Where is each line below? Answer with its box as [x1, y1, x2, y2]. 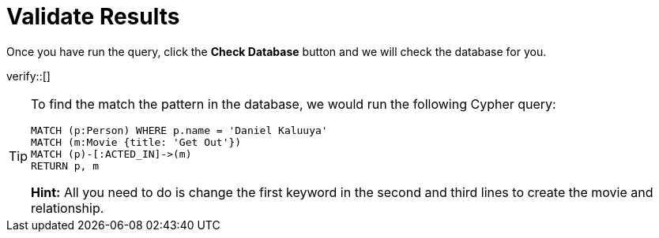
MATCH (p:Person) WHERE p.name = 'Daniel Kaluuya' [31, 124, 328, 136]
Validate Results [6, 3, 180, 30]
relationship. [31, 199, 104, 216]
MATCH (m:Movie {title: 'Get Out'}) [31, 136, 242, 148]
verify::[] [6, 69, 51, 83]
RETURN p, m [31, 159, 100, 172]
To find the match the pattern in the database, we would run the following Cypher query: [31, 95, 556, 112]
